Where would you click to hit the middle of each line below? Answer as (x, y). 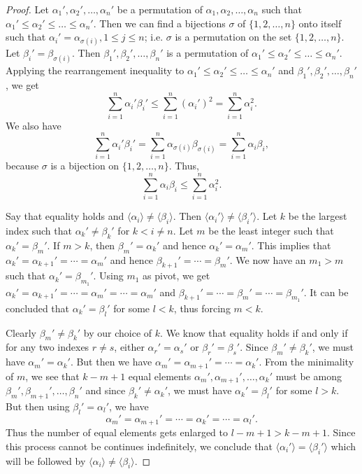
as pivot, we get (176, 276)
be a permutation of (160, 9)
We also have (34, 125)
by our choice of (118, 332)
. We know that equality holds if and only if (254, 332)
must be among (309, 376)
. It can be (326, 292)
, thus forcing (202, 308)
